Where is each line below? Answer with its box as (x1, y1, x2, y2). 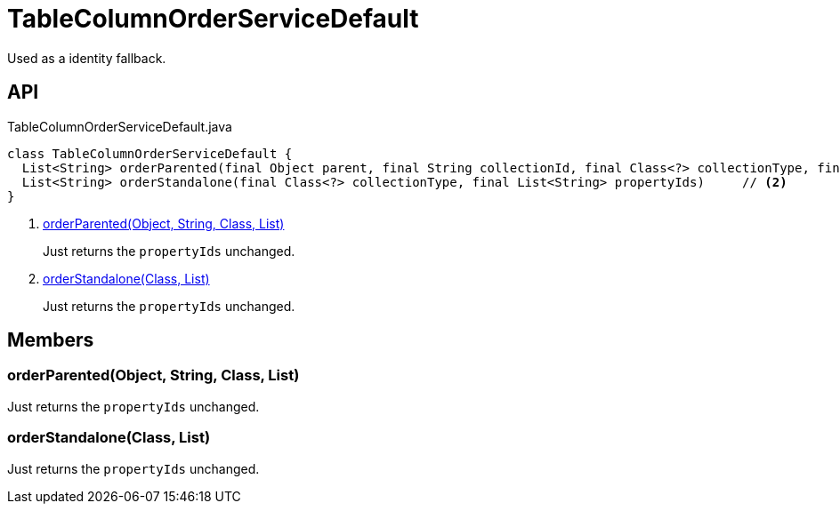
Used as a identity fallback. (7, 50, 166, 66)
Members (7, 329, 94, 352)
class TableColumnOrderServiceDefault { (7, 146, 293, 161)
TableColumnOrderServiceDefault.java (7, 118, 232, 134)
